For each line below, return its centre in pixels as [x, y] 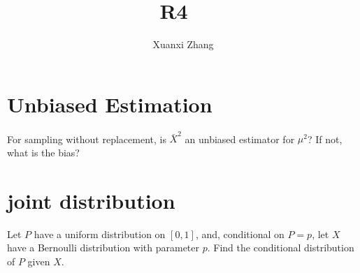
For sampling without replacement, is [87, 139]
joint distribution [91, 200]
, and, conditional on [240, 234]
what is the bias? [43, 152]
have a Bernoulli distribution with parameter [103, 248]
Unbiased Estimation [110, 104]
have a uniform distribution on [100, 234]
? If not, [325, 139]
